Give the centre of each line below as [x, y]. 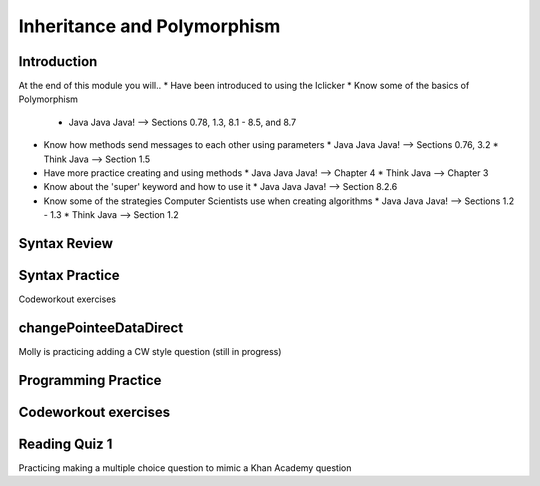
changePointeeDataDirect [101, 327]
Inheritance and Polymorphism [149, 26]
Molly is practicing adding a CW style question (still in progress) [150, 352]
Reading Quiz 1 [65, 443]
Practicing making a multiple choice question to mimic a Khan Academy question [185, 467]
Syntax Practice [69, 275]
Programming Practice [90, 380]
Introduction [58, 61]
